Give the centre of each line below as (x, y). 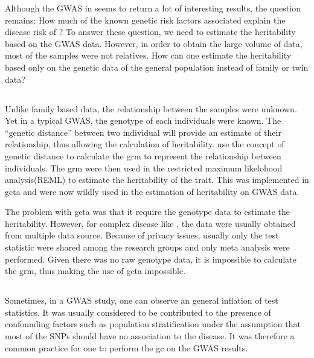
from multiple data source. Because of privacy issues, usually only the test (142, 235)
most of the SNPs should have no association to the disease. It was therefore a (150, 336)
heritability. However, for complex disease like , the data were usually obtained (150, 223)
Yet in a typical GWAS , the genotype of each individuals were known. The (143, 120)
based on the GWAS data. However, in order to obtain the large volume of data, (154, 43)
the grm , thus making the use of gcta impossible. (95, 271)
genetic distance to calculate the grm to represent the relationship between (143, 155)
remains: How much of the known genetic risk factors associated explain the (145, 20)
